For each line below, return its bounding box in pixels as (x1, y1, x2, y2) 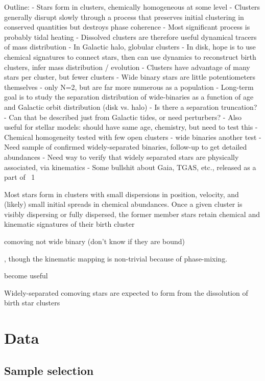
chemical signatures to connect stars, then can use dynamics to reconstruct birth (4, 51, 256, 62)
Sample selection (4, 362, 94, 378)
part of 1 (4, 172, 35, 182)
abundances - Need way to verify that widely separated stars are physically (4, 151, 239, 162)
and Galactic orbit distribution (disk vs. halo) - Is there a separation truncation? (4, 101, 257, 112)
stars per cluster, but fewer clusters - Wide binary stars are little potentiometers (4, 72, 256, 82)
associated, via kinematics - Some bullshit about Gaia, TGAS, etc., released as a (4, 161, 256, 172)
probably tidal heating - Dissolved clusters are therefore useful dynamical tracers (4, 31, 257, 42)
